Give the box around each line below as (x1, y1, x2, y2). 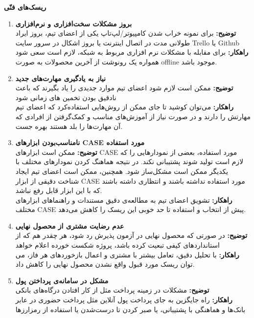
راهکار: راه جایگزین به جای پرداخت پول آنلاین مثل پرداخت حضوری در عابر (15, 295, 232, 305)
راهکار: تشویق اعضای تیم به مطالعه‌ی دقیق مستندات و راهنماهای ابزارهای (15, 194, 232, 205)
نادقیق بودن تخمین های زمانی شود (15, 92, 116, 102)
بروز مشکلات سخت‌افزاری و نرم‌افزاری (15, 18, 132, 28)
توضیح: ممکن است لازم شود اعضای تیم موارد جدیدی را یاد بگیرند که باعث (15, 83, 233, 93)
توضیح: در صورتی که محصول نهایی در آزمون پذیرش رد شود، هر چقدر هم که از (15, 230, 248, 240)
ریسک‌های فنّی (4, 2, 46, 12)
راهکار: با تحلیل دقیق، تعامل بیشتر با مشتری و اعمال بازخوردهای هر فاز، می (15, 249, 239, 259)
